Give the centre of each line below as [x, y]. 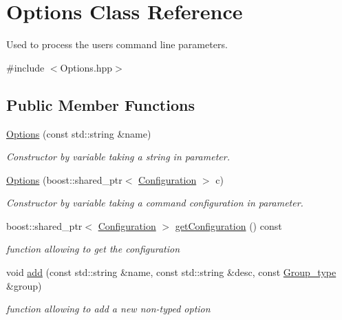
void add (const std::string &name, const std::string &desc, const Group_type [171, 272]
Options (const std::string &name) [79, 133]
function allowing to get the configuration [93, 249]
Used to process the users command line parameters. [117, 44]
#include [25, 67]
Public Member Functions [100, 104]
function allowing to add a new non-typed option [108, 309]
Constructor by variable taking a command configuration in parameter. [155, 203]
